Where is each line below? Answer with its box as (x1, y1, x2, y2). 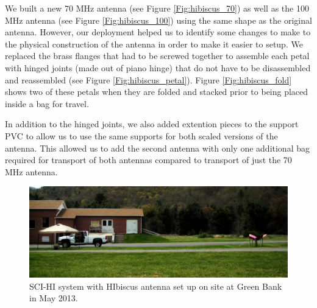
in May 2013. (29, 292, 78, 304)
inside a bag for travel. (5, 97, 89, 110)
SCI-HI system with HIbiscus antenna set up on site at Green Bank (29, 279, 282, 292)
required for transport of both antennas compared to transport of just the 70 (5, 153, 292, 166)
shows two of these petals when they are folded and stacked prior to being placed (5, 85, 308, 98)
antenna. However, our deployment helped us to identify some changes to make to (5, 26, 311, 38)
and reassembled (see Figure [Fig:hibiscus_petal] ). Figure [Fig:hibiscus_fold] (5, 73, 292, 86)
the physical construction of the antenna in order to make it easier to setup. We (5, 37, 303, 50)
